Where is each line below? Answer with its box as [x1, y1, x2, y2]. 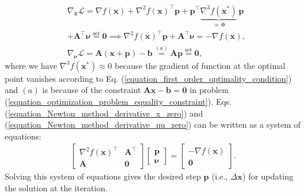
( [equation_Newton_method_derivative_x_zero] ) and [5, 107, 203, 119]
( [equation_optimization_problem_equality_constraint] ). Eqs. [5, 95, 232, 107]
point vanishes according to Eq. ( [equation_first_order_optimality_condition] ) [5, 72, 292, 84]
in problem [189, 84, 229, 96]
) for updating [242, 170, 294, 182]
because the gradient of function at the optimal [114, 59, 285, 71]
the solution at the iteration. [5, 181, 108, 194]
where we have [5, 59, 57, 71]
